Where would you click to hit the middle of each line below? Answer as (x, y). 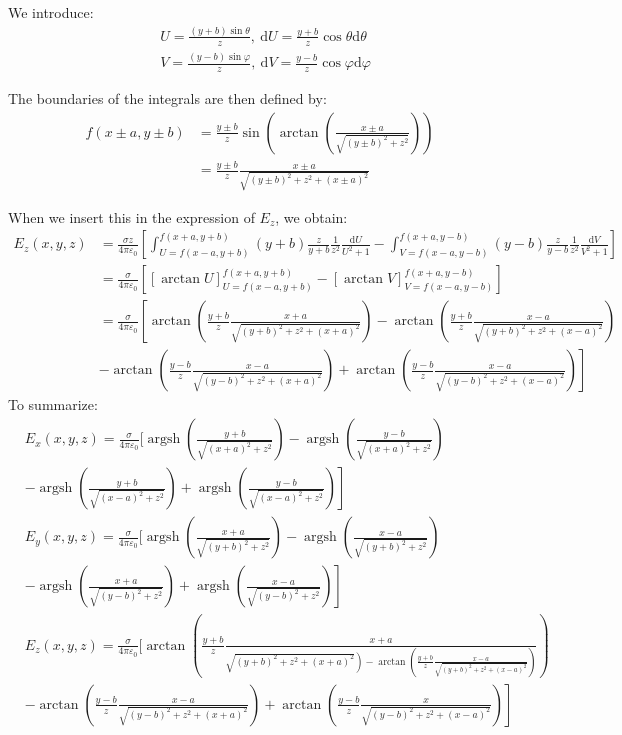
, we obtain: (311, 216)
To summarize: (53, 404)
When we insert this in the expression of (131, 216)
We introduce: (51, 12)
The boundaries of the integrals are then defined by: (167, 98)
